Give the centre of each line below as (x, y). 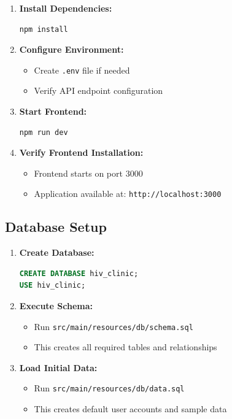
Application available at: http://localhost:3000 (128, 194)
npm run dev (44, 132)
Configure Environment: (72, 49)
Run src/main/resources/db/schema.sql (114, 326)
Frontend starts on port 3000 (88, 173)
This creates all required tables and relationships (126, 347)
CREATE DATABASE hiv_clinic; (79, 273)
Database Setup (56, 227)
